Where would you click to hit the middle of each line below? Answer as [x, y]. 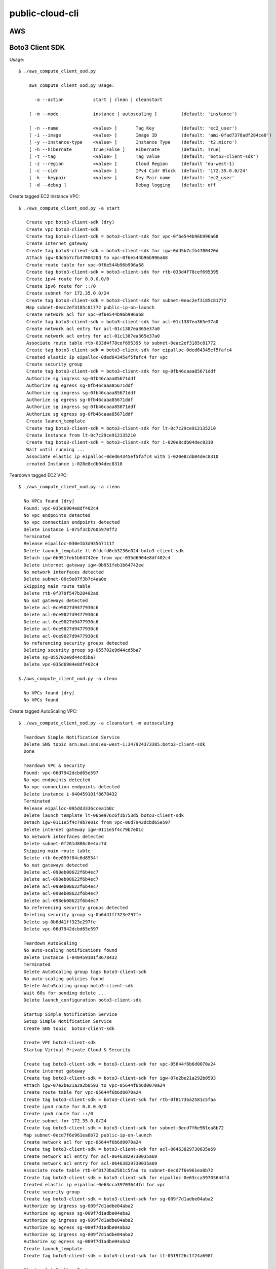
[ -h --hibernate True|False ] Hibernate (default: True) [125, 149]
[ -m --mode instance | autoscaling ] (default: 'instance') [133, 114]
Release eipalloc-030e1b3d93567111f [69, 544]
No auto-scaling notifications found [70, 950]
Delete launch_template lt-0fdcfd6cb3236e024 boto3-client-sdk [104, 550]
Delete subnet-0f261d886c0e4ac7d [65, 844]
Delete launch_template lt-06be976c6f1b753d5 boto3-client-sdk [104, 815]
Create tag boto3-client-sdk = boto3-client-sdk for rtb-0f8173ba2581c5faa [120, 1099]
